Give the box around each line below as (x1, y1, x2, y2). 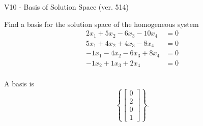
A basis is (4, 78, 34, 89)
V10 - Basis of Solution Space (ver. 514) (4, 2, 129, 12)
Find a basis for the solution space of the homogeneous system (4, 18, 199, 29)
